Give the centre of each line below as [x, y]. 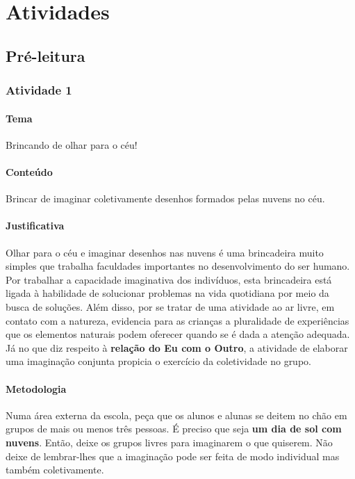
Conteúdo [29, 171]
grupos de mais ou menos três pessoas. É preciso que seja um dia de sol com [174, 429]
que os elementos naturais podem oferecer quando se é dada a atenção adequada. [178, 334]
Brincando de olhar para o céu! [72, 144]
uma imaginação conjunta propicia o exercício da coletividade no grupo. [158, 361]
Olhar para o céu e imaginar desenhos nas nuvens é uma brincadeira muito [165, 252]
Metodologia [36, 388]
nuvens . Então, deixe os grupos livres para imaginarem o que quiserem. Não [169, 442]
